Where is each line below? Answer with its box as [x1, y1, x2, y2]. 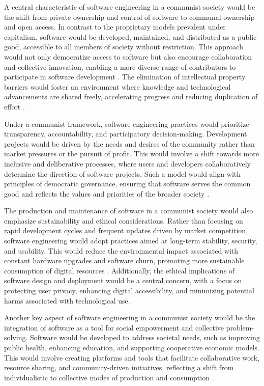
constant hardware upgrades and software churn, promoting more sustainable [4, 255, 245, 266]
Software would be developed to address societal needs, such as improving [30, 332, 260, 343]
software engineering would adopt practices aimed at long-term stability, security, [4, 235, 257, 246]
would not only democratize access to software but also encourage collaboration [4, 51, 252, 62]
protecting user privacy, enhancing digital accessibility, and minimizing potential [4, 285, 254, 296]
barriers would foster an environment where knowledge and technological [4, 81, 231, 92]
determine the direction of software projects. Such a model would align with [4, 168, 241, 179]
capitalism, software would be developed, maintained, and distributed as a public [4, 31, 257, 42]
